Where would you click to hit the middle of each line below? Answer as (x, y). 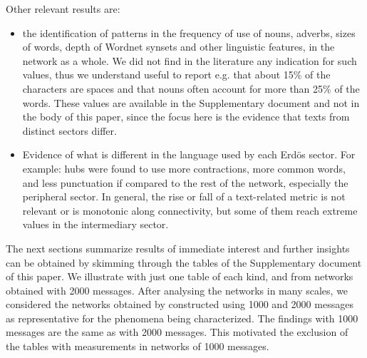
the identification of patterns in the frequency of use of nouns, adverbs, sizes (189, 32)
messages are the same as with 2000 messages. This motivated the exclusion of (177, 332)
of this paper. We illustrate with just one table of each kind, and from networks (180, 276)
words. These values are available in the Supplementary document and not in (191, 102)
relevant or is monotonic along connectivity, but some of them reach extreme (190, 210)
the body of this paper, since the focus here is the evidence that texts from (186, 117)
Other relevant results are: (63, 9)
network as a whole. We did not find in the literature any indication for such (190, 60)
